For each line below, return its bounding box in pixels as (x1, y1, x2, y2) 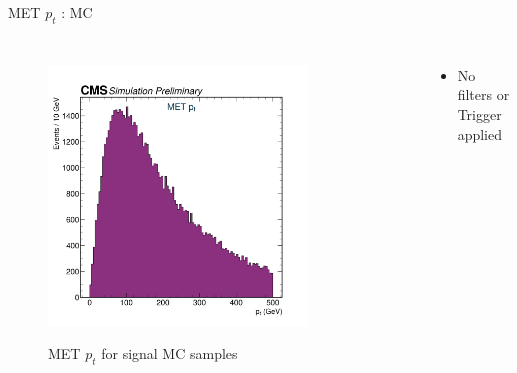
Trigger (457, 103, 502, 124)
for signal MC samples (101, 343, 238, 364)
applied (457, 123, 502, 144)
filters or (457, 84, 510, 105)
